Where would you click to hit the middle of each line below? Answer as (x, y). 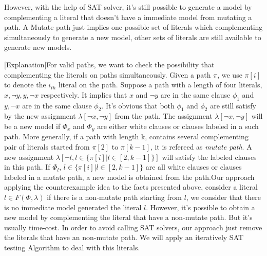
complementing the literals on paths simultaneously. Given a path (108, 74)
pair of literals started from (47, 146)
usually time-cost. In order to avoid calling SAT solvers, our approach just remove (133, 227)
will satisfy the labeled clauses (209, 157)
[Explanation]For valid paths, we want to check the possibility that (109, 64)
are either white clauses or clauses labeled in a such (178, 126)
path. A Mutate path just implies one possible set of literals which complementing (133, 27)
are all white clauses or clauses (194, 167)
